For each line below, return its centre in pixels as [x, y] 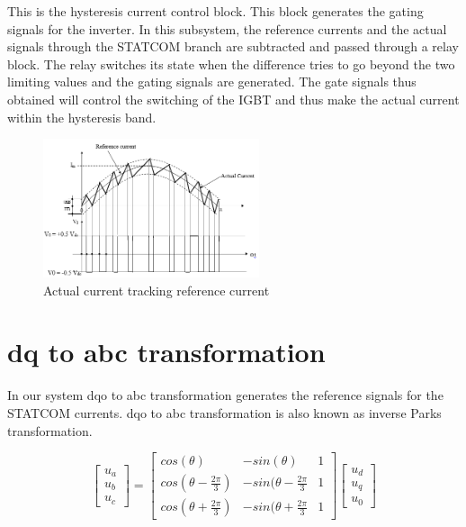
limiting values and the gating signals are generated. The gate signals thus [212, 82]
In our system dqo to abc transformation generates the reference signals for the [225, 395]
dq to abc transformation [166, 352]
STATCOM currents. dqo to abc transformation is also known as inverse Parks [224, 412]
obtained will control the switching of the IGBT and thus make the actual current [233, 99]
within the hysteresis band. [82, 117]
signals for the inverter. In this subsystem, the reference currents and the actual [227, 28]
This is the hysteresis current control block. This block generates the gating [215, 11]
